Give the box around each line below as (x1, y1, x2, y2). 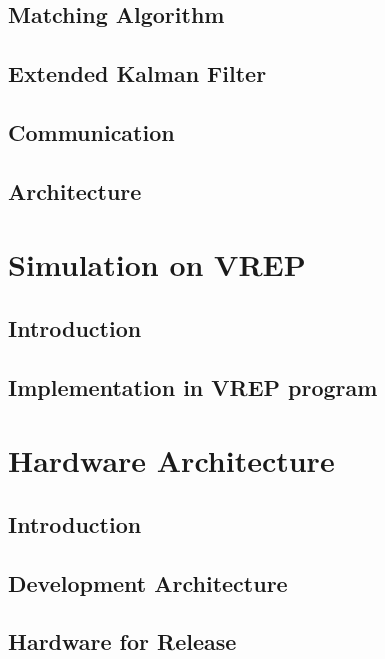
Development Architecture (8, 567, 288, 598)
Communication (8, 116, 175, 147)
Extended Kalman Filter (8, 58, 267, 89)
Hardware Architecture (8, 440, 335, 481)
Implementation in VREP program (8, 371, 378, 402)
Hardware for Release (8, 626, 237, 657)
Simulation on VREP (8, 244, 306, 285)
